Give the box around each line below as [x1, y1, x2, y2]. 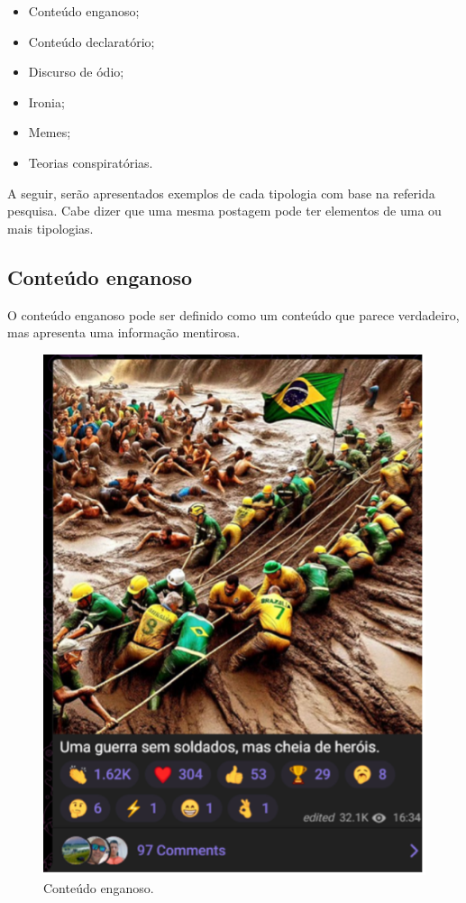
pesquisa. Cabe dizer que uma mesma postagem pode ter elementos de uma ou [7, 201, 442, 220]
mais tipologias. [7, 218, 94, 237]
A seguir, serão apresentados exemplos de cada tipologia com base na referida [7, 183, 435, 202]
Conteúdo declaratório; [28, 32, 155, 51]
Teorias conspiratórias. [28, 152, 153, 171]
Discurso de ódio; [28, 62, 124, 81]
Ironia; [28, 92, 65, 111]
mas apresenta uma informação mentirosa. [7, 323, 241, 342]
